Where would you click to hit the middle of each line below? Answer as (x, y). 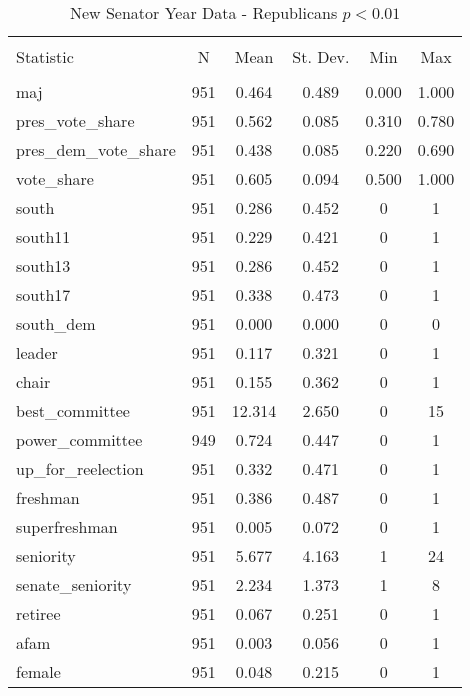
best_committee (73, 410)
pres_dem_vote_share (96, 149)
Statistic (45, 56)
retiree (38, 613)
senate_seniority (74, 584)
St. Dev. (321, 56)
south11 (43, 236)
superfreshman (67, 526)
